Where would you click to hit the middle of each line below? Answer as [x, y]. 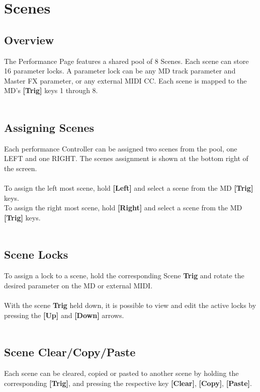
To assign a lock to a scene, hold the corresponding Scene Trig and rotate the [124, 276]
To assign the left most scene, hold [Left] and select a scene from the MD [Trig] [129, 188]
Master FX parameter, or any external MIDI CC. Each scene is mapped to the [125, 80]
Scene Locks [36, 254]
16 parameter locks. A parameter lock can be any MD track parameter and [120, 71]
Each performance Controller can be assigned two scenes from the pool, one [121, 148]
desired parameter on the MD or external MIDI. [78, 285]
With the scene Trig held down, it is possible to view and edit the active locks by [130, 305]
